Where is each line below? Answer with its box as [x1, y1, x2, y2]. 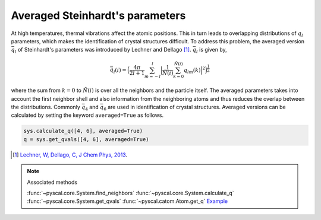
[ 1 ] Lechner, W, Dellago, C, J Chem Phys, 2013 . [12, 151, 128, 158]
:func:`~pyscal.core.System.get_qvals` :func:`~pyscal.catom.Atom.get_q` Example [27, 197, 228, 205]
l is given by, [196, 46, 227, 55]
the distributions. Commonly [11, 104, 80, 111]
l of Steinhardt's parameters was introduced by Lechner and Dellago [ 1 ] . [14, 46, 191, 55]
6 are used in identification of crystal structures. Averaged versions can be [103, 104, 287, 112]
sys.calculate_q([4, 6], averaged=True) [23, 127, 143, 135]
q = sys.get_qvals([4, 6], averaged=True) [23, 136, 149, 142]
